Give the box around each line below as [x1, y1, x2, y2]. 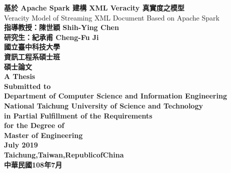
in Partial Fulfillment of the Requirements [4, 110, 152, 120]
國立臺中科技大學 [4, 41, 60, 52]
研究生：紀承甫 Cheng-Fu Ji [4, 31, 99, 42]
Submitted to [4, 80, 51, 91]
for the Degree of [4, 120, 64, 130]
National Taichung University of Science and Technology [4, 100, 203, 110]
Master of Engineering [4, 129, 83, 140]
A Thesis [4, 71, 35, 81]
